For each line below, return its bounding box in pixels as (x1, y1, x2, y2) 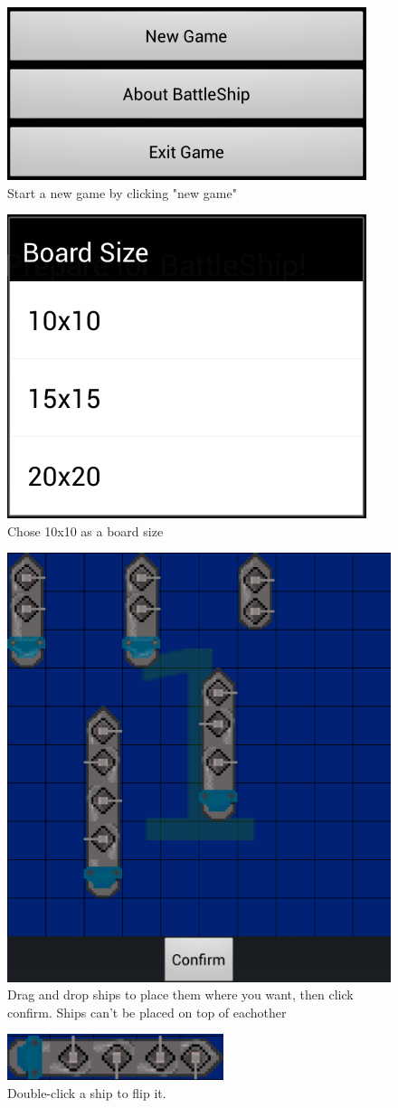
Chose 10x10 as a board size (7, 521, 164, 540)
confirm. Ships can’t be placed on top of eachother (7, 1002, 287, 1021)
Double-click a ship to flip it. (7, 1083, 166, 1102)
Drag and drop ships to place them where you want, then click (7, 985, 354, 1004)
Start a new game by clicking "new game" (7, 183, 237, 202)
